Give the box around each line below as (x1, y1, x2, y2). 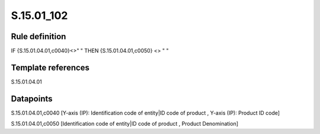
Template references (11, 62, 90, 72)
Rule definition (11, 31, 66, 42)
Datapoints (11, 94, 53, 104)
